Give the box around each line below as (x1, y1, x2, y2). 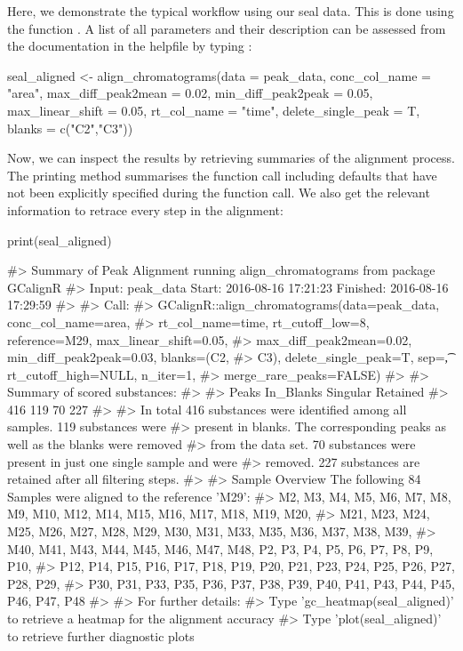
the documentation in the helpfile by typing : (7, 36, 252, 55)
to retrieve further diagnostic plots (7, 626, 195, 645)
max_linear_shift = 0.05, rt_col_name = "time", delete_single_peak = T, (7, 100, 420, 119)
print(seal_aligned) (7, 230, 112, 249)
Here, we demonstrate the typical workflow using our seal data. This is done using (7, 2, 454, 20)
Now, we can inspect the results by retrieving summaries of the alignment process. (7, 149, 455, 167)
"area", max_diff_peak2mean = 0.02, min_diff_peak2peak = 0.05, (7, 84, 373, 102)
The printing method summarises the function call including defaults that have (7, 165, 437, 184)
